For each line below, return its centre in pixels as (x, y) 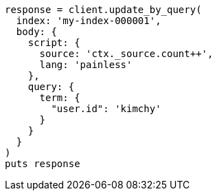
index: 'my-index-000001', (89, 21)
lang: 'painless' (86, 65)
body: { (36, 32)
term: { (60, 98)
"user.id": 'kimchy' (106, 109)
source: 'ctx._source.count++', (126, 54)
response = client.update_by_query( (103, 10)
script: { (54, 43)
